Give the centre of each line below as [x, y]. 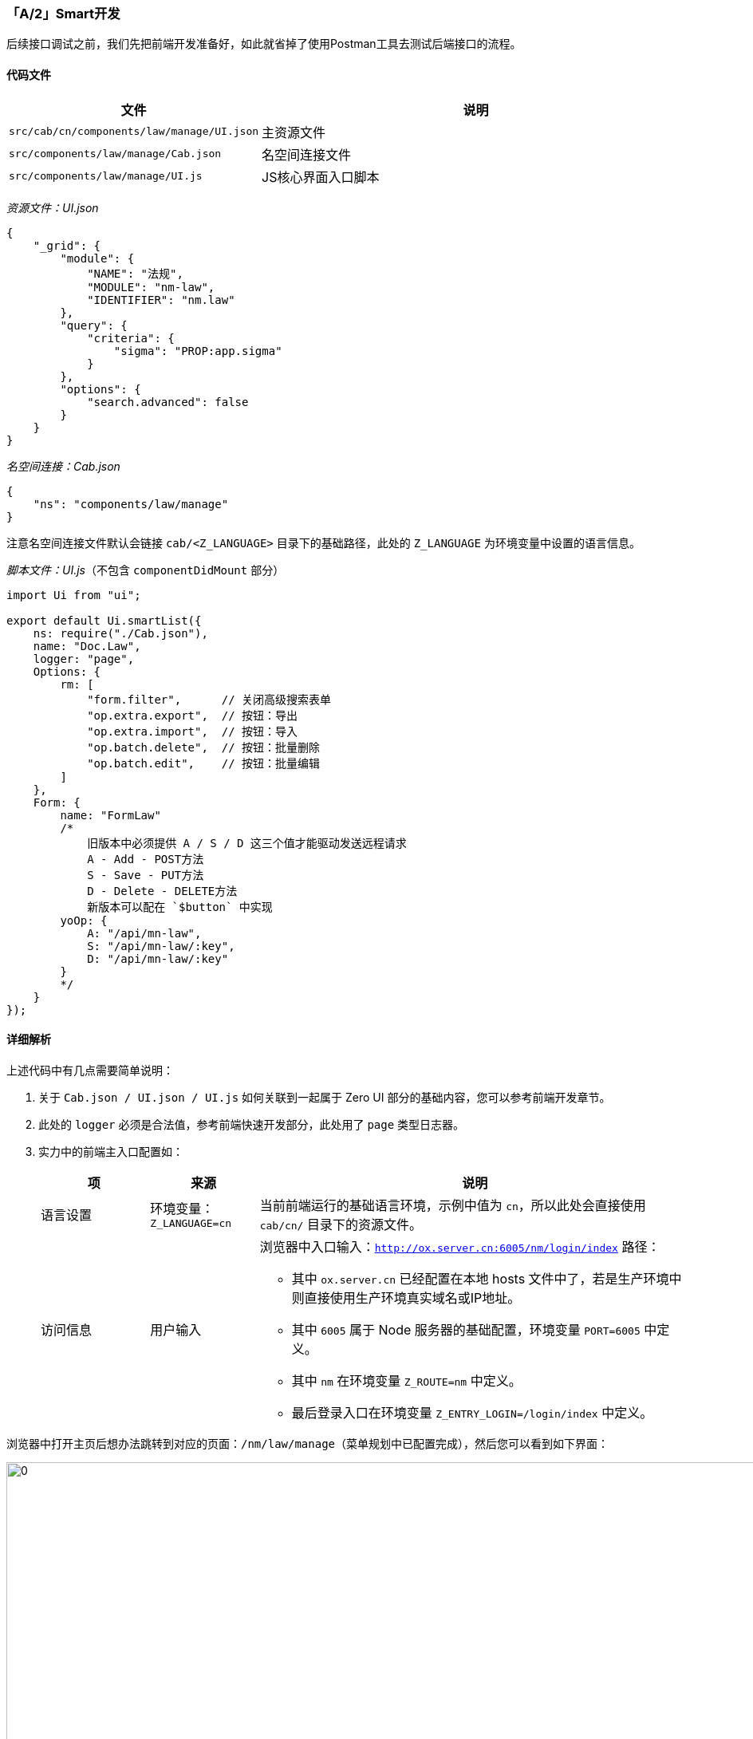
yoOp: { [84, 920]
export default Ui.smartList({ [104, 620]
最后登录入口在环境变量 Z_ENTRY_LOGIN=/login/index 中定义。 [472, 1412]
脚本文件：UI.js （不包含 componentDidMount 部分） [146, 570]
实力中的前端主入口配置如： [111, 1151]
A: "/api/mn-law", [144, 933]
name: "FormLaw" [110, 815]
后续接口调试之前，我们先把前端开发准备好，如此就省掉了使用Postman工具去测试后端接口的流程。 [264, 44]
